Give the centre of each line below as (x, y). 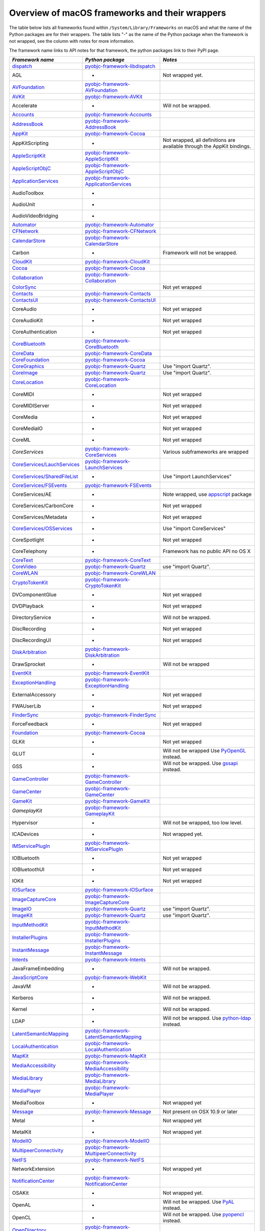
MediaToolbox (28, 1103)
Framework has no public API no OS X (207, 551)
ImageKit (22, 915)
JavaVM (22, 986)
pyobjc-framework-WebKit (116, 977)
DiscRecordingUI (31, 640)
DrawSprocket (28, 664)
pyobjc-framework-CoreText (118, 560)
